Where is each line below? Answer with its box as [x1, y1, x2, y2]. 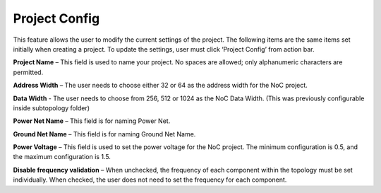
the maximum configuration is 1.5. [13, 153, 111, 161]
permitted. [13, 68, 44, 76]
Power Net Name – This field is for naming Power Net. [13, 117, 171, 125]
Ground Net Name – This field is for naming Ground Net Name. [13, 129, 196, 138]
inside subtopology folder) [13, 103, 90, 112]
